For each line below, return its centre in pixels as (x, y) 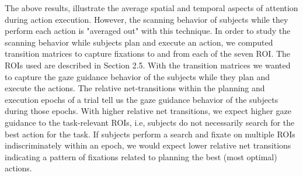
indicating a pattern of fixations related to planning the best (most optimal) (141, 156)
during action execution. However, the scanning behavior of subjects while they (147, 19)
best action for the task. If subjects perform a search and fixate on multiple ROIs (150, 134)
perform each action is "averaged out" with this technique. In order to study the (148, 31)
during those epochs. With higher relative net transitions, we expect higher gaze (148, 111)
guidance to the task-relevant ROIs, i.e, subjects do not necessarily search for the (150, 122)
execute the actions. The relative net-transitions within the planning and (135, 88)
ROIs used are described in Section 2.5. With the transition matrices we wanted (148, 65)
